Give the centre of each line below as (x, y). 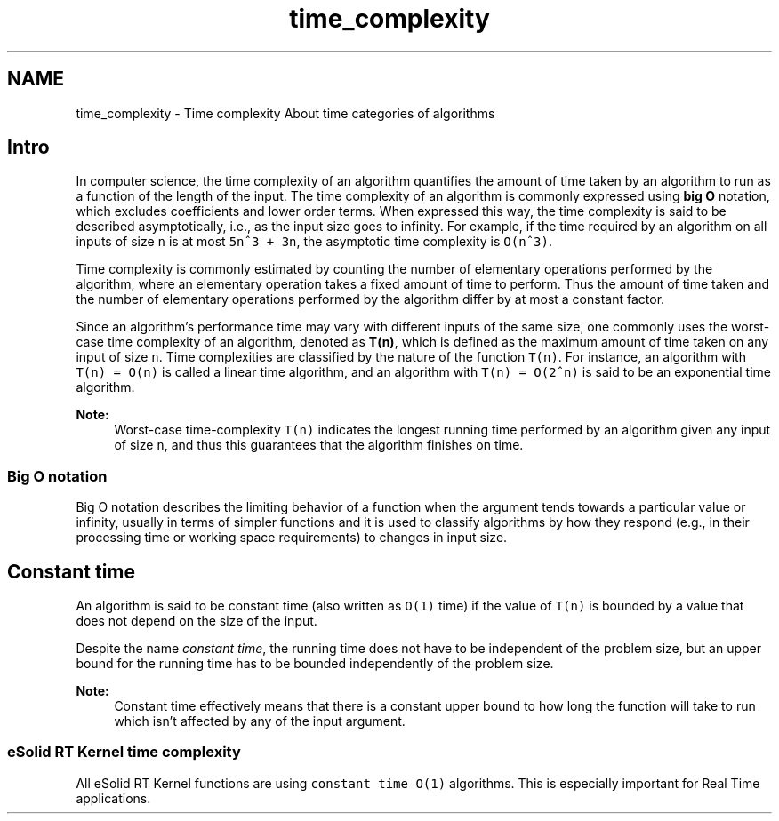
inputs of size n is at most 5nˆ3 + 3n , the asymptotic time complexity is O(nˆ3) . (314, 242)
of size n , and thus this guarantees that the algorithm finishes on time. (319, 445)
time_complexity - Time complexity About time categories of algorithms (285, 113)
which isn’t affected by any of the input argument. (260, 721)
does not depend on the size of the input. (197, 621)
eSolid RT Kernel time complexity (124, 752)
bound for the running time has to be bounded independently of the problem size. (315, 664)
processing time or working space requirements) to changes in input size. (292, 538)
